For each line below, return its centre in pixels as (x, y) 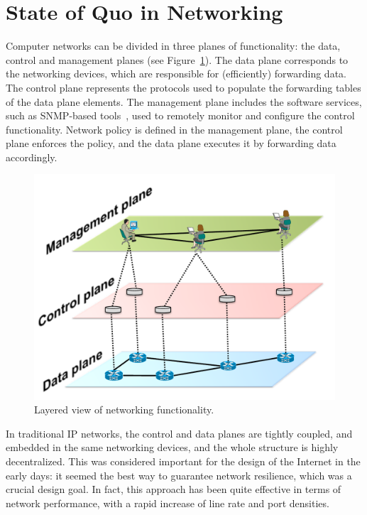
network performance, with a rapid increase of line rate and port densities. (168, 503)
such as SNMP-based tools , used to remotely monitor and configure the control (180, 115)
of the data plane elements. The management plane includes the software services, (184, 101)
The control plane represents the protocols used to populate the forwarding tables (183, 87)
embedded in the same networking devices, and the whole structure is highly (172, 447)
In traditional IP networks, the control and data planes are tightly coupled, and (179, 433)
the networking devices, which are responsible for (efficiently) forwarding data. (176, 74)
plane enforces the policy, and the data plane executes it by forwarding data (171, 143)
